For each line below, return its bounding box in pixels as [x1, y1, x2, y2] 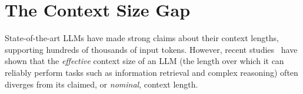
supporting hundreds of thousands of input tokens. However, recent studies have [5, 43, 298, 55]
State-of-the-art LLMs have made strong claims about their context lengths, [5, 32, 279, 44]
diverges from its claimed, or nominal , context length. [5, 78, 198, 90]
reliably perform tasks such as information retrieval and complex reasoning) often [5, 66, 298, 78]
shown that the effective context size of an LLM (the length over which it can [5, 55, 284, 67]
